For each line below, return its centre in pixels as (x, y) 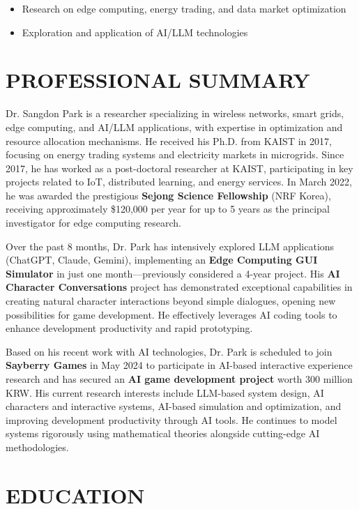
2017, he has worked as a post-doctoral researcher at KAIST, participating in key (179, 168)
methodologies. (37, 447)
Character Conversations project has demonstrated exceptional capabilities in (179, 287)
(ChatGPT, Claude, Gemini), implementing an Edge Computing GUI (162, 260)
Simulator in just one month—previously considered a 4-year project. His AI (173, 273)
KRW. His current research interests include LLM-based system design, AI (165, 392)
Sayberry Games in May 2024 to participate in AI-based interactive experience (179, 365)
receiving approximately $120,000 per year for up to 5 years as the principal (168, 209)
